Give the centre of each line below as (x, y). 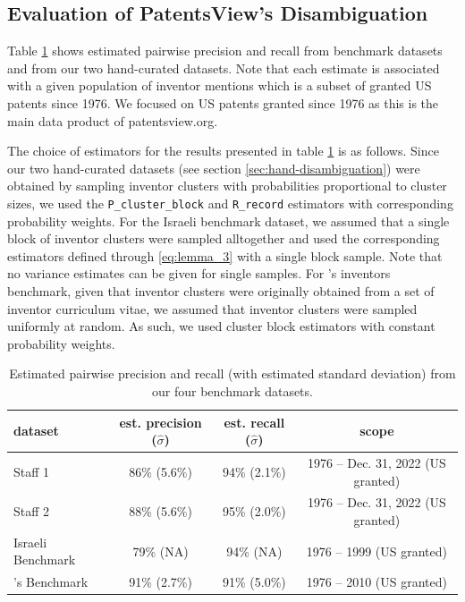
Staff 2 (32, 511)
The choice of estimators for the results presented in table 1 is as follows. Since (223, 151)
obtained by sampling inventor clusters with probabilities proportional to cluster (227, 186)
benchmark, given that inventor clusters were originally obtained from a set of (221, 290)
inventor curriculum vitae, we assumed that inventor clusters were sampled (212, 308)
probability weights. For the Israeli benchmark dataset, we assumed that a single (228, 220)
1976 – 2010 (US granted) (376, 582)
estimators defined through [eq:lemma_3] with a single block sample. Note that (225, 255)
